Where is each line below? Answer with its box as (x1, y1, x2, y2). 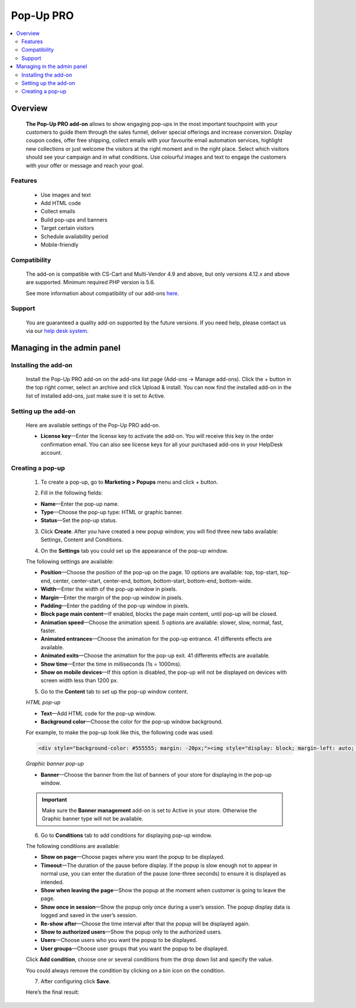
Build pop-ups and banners (40, 216, 108, 223)
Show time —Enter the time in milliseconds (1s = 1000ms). (40, 660, 182, 667)
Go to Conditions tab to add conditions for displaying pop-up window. (40, 831, 212, 839)
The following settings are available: (26, 557, 114, 565)
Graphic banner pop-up (26, 760, 84, 767)
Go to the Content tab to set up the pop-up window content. (40, 688, 189, 695)
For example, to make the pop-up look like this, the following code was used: (26, 729, 214, 736)
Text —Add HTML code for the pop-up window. (40, 710, 156, 717)
